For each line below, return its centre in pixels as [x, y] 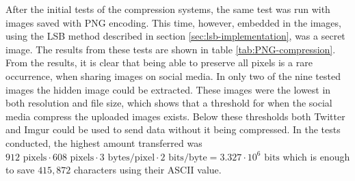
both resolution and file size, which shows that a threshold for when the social [169, 103]
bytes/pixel [131, 157]
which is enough [316, 156]
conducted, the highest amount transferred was [104, 142]
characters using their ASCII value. [148, 170]
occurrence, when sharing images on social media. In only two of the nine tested [173, 75]
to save [20, 170]
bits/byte [188, 157]
